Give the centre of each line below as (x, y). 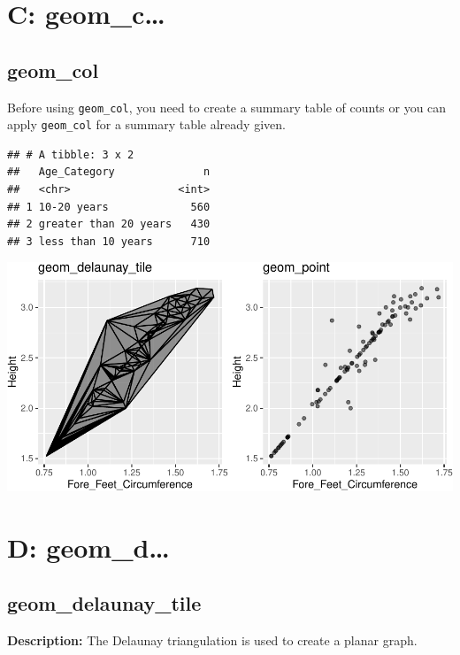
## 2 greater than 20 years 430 (109, 224)
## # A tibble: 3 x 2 (71, 154)
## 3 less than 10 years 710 (109, 241)
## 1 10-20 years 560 (109, 207)
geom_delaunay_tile (104, 603)
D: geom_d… (88, 547)
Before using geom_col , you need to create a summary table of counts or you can (227, 107)
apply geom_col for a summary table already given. (146, 124)
